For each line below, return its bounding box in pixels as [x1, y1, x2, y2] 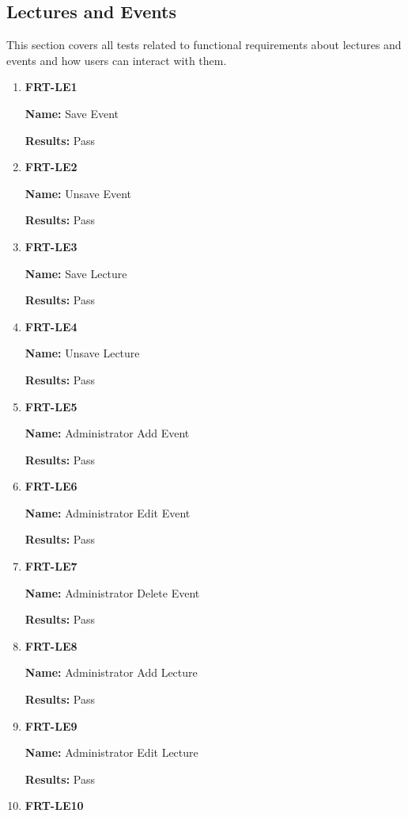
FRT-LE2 [25, 158, 77, 175]
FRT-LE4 [25, 318, 77, 334]
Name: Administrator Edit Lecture [25, 744, 198, 761]
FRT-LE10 [25, 797, 84, 814]
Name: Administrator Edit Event [25, 504, 191, 521]
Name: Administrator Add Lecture [25, 664, 198, 681]
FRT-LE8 [25, 637, 77, 654]
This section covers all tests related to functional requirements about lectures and [6, 36, 402, 53]
